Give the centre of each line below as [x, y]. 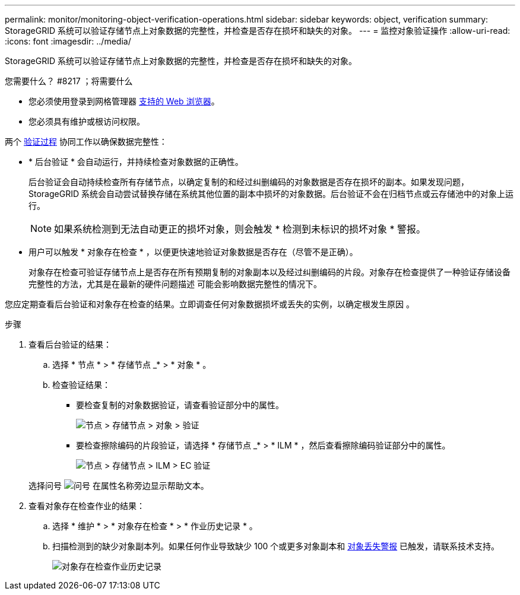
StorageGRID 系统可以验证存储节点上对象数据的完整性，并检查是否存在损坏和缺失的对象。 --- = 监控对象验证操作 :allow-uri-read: [258, 31]
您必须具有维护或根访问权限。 [87, 121]
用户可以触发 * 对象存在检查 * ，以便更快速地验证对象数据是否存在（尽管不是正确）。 [193, 252]
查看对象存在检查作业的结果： [87, 506]
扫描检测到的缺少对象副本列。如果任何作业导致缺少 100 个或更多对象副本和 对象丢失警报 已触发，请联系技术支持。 [276, 546]
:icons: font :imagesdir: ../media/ [68, 41]
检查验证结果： [81, 385]
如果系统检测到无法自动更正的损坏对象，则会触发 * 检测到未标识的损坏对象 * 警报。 [240, 229]
